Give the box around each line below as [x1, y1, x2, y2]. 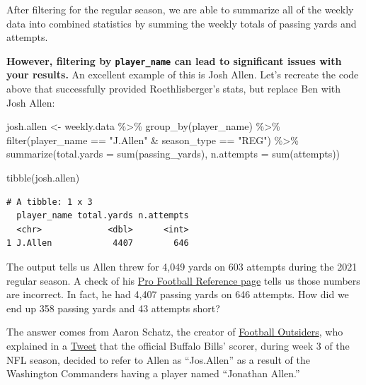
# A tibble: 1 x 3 [6, 196, 93, 207]
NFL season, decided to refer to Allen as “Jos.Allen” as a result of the [6, 352, 310, 367]
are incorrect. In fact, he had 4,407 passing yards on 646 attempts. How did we [6, 287, 349, 302]
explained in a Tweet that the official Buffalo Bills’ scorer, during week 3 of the [6, 338, 350, 353]
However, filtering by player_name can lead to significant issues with [6, 53, 342, 68]
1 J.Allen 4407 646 [6, 238, 189, 249]
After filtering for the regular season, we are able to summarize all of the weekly [6, 2, 354, 16]
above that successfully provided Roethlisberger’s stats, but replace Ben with [6, 81, 341, 96]
